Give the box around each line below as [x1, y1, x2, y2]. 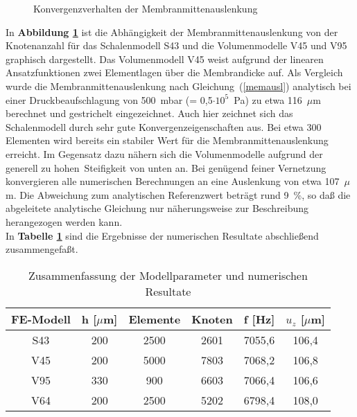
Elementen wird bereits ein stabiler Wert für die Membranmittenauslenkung [6, 133, 329, 148]
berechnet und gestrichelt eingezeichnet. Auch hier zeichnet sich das [6, 106, 293, 121]
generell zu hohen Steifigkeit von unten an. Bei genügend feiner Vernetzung [6, 160, 326, 175]
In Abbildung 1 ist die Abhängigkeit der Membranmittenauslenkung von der [6, 24, 338, 39]
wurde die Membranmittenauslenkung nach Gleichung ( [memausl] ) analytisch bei [6, 78, 351, 93]
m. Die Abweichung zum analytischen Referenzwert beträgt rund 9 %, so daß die [6, 187, 351, 202]
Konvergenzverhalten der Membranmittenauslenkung [33, 1, 258, 15]
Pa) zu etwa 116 [234, 92, 302, 107]
